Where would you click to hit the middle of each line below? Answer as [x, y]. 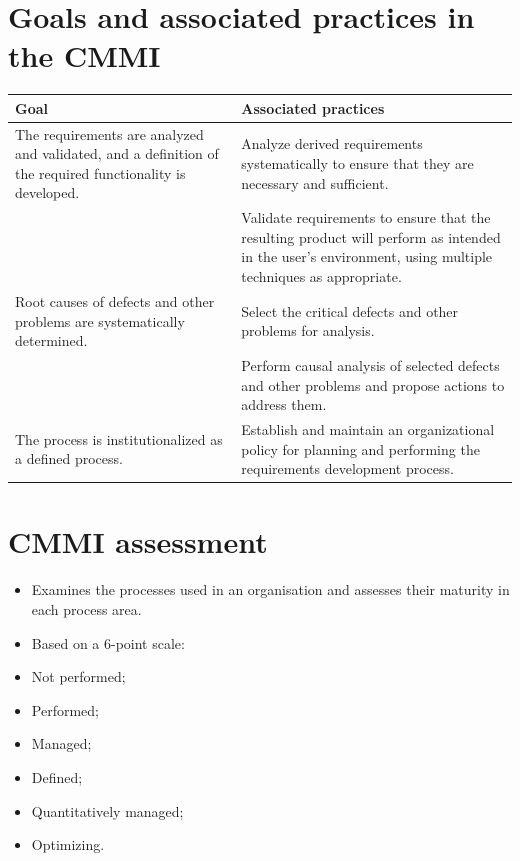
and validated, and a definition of [117, 153]
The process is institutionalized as [119, 438]
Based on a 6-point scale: [108, 642]
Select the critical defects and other [350, 310]
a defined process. [69, 458]
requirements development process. [347, 468]
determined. [51, 340]
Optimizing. [68, 844]
